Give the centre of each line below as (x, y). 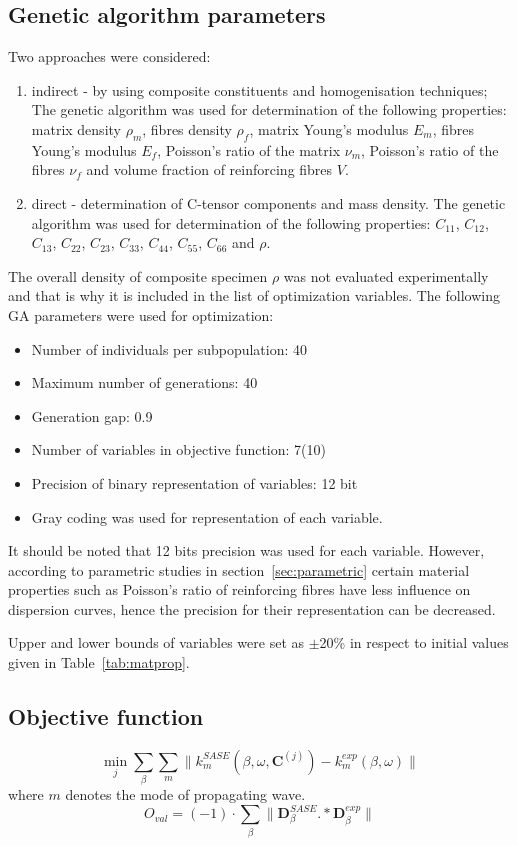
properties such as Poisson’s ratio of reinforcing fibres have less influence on (239, 589)
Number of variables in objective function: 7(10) (178, 449)
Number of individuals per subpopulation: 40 (169, 348)
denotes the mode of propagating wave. (185, 794)
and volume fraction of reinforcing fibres (209, 169)
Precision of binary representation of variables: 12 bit (194, 482)
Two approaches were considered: (109, 56)
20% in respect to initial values (414, 642)
